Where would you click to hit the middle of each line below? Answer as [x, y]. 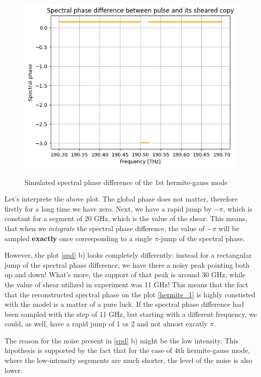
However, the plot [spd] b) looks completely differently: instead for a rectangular [128, 255]
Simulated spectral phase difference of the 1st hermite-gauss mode [126, 182]
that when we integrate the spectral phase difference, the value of [105, 228]
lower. [14, 370]
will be [229, 228]
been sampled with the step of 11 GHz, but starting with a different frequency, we [131, 314]
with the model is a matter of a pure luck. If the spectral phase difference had [124, 304]
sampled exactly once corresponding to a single [79, 238]
